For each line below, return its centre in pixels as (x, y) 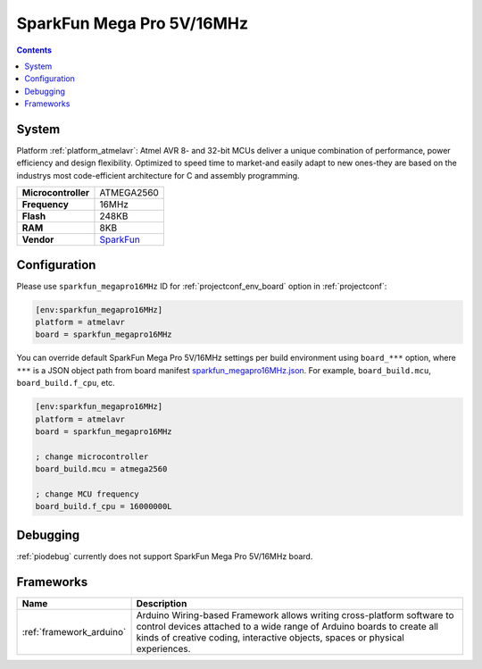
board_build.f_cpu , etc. (66, 383)
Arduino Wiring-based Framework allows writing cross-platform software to (295, 615)
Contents (34, 50)
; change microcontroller (92, 456)
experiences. (163, 648)
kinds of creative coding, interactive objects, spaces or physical (270, 637)
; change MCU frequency (87, 494)
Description (162, 603)
